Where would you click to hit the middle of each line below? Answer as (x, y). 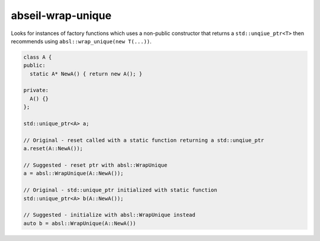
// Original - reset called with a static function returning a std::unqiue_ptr (144, 140)
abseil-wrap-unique (61, 15)
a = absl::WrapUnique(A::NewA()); (73, 173)
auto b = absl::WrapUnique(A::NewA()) (80, 223)
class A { (38, 57)
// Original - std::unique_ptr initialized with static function (120, 190)
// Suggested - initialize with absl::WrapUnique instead (109, 215)
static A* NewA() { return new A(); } (86, 74)
